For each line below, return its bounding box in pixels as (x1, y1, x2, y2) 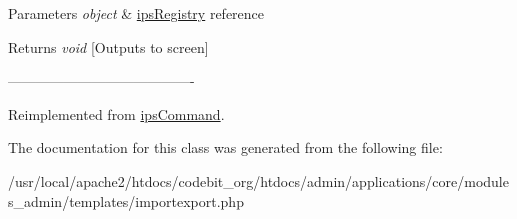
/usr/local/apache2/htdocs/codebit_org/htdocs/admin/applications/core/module (8, 170, 509, 191)
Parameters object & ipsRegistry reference (8, 3, 265, 23)
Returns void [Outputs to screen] (8, 36, 209, 57)
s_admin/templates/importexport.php (8, 190, 244, 211)
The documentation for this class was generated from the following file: (8, 137, 443, 158)
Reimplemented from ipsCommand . (8, 103, 225, 124)
